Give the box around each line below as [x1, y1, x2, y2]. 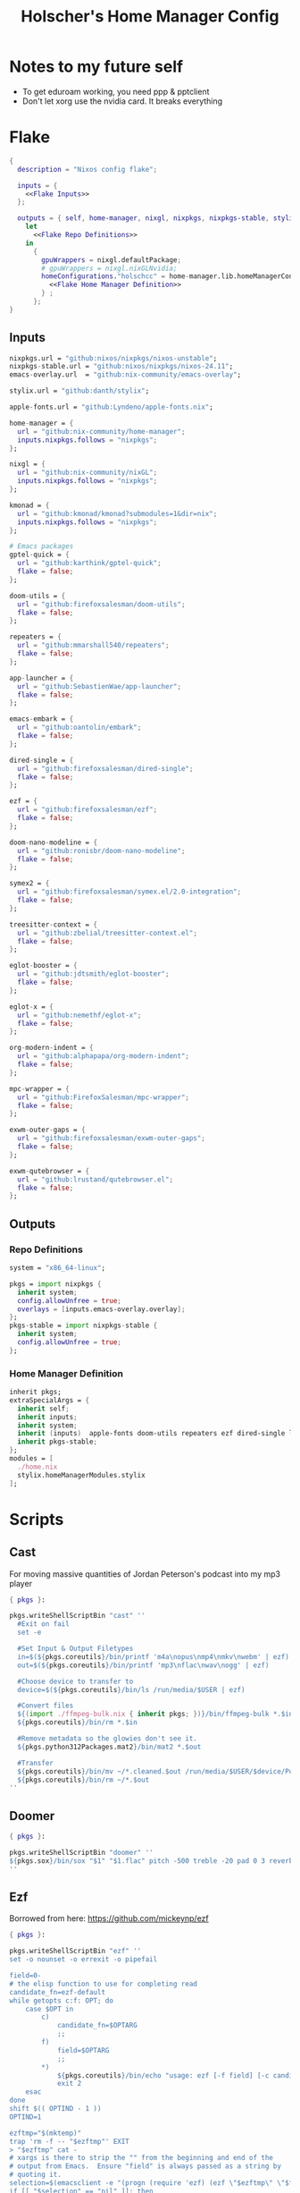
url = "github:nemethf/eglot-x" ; [17, 1011, 142, 1020]
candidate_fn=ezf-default [9, 1987, 105, 1996]
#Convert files [17, 1701, 74, 1710]
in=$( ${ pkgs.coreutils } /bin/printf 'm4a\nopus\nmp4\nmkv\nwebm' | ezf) [17, 1652, 290, 1661]
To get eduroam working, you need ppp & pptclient [21, 86, 210, 97]
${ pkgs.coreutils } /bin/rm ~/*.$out [17, 1775, 150, 1784]
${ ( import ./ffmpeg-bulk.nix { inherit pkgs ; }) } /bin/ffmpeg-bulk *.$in [17, 1710, 294, 1719]
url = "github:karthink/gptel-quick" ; [17, 559, 162, 568]
